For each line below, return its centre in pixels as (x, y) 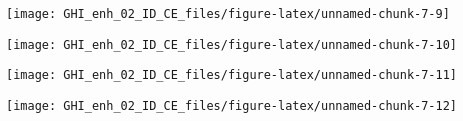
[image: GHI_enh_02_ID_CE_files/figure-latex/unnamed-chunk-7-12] (232, 105)
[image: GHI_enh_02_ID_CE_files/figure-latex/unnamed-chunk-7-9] (228, 14)
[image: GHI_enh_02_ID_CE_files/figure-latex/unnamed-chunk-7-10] (232, 44)
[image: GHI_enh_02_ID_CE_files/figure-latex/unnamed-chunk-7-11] (232, 75)
